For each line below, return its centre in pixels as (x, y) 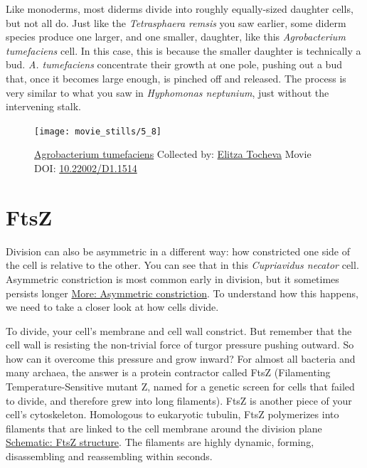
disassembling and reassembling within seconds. (109, 456)
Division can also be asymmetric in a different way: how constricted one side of (178, 251)
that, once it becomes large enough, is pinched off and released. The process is (176, 78)
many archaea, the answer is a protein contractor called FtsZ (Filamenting (168, 372)
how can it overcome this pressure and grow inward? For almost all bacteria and (181, 358)
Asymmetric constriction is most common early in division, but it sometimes (172, 278)
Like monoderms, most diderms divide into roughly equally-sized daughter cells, (180, 9)
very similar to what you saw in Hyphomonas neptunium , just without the (167, 92)
